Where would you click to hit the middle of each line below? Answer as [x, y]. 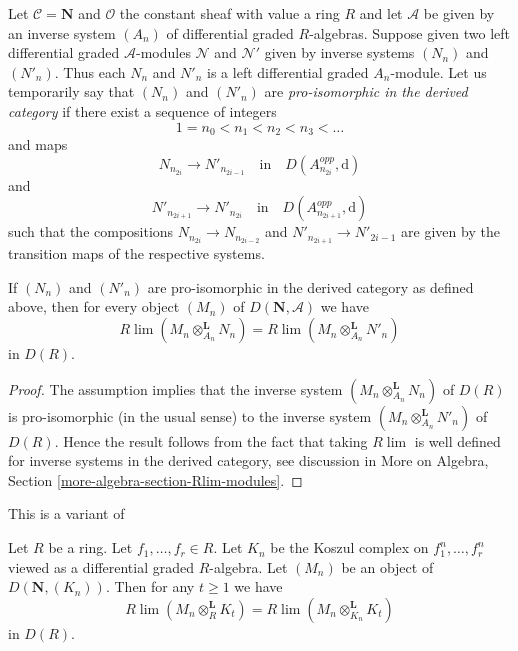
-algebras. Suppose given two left [409, 32]
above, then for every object [94, 306]
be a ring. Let [90, 547]
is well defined [457, 440]
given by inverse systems [339, 52]
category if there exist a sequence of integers [142, 110]
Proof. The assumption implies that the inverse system [175, 388]
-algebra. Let [248, 566]
